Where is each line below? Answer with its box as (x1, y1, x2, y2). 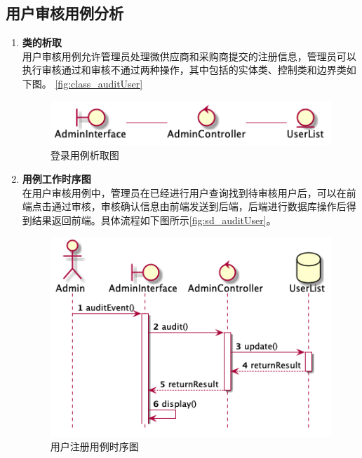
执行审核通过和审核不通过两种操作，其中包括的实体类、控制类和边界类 (22, 62, 347, 77)
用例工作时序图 (22, 172, 91, 186)
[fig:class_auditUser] (55, 76, 143, 90)
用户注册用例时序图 (50, 439, 139, 454)
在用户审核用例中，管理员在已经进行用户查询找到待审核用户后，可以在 (22, 185, 347, 200)
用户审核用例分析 (6, 2, 123, 24)
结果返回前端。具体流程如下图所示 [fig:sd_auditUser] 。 (32, 212, 276, 227)
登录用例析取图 (50, 148, 119, 162)
